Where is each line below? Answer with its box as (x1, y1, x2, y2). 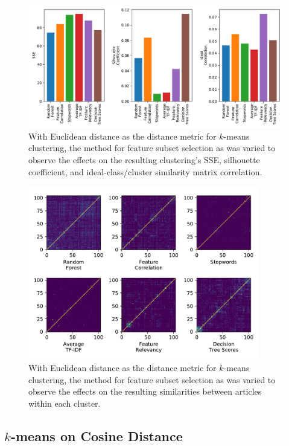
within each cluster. (28, 396, 101, 409)
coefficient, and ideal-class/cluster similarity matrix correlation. (28, 165, 262, 178)
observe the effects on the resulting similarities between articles (28, 385, 262, 398)
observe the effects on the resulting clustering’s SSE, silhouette (28, 154, 260, 166)
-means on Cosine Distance (10, 426, 183, 445)
